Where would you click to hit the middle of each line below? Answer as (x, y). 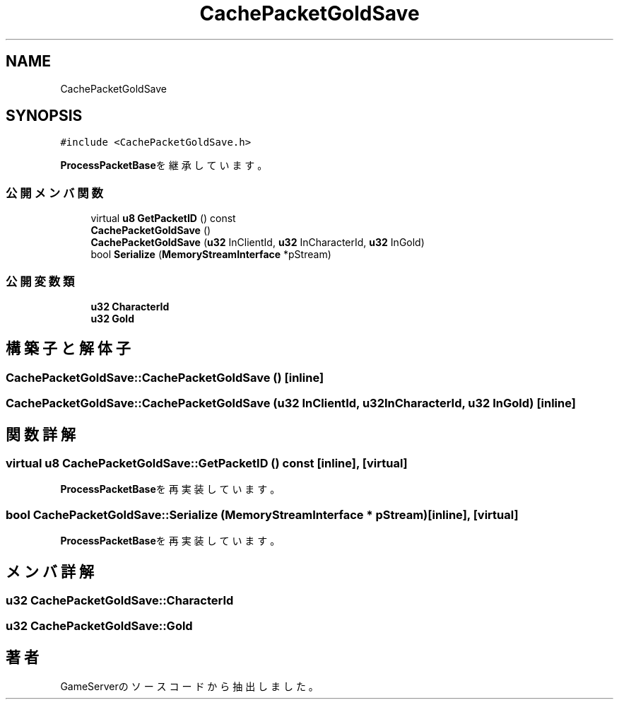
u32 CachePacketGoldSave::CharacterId (120, 600)
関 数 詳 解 (41, 434)
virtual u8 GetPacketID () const (163, 219)
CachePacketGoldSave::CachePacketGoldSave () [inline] (165, 377)
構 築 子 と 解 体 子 (68, 349)
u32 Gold (112, 318)
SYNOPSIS (44, 116)
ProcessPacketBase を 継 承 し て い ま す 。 (164, 165)
